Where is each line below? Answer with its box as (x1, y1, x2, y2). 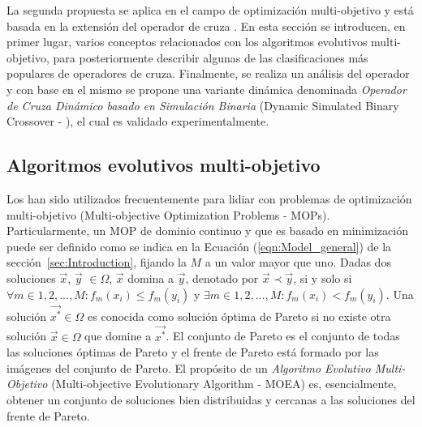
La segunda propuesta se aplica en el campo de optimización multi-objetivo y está (6, 2, 414, 18)
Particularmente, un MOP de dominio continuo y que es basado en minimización (6, 222, 408, 239)
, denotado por (185, 269, 259, 286)
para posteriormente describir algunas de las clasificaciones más (53, 49, 368, 66)
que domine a (84, 327, 152, 344)
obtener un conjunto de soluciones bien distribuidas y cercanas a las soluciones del (6, 391, 416, 408)
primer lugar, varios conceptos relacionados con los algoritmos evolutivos (6, 33, 368, 50)
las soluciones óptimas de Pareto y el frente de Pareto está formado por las (6, 344, 379, 361)
